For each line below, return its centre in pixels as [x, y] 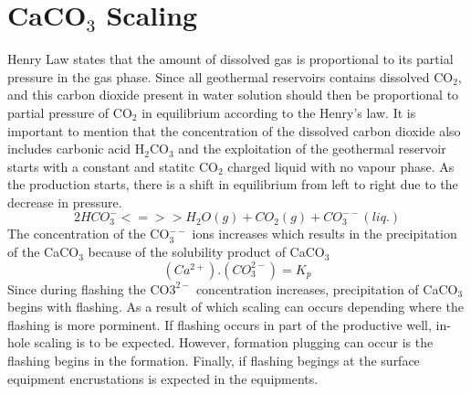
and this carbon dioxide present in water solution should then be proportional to [233, 95]
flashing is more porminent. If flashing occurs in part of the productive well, [220, 324]
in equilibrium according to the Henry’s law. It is [279, 112]
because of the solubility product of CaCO [206, 252]
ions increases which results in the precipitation [324, 234]
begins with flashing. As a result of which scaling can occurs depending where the [235, 307]
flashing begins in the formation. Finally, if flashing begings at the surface [214, 361]
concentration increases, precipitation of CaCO [327, 288]
